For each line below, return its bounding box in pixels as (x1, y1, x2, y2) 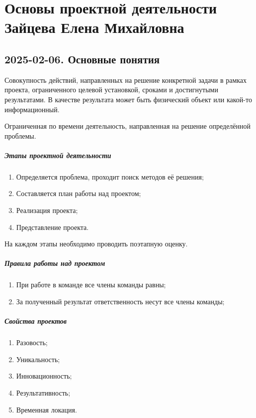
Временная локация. (16, 404, 77, 415)
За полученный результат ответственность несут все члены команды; (16, 296, 225, 307)
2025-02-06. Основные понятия (4, 51, 160, 66)
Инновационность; (16, 371, 72, 381)
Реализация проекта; (16, 205, 78, 215)
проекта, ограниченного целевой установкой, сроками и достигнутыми (4, 84, 218, 95)
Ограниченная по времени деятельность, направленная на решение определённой (4, 121, 251, 131)
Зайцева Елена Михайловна (4, 17, 184, 37)
